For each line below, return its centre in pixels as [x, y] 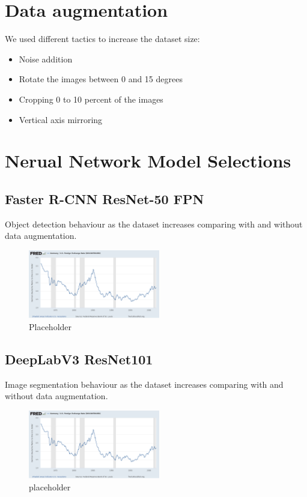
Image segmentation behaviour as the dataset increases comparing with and [144, 384]
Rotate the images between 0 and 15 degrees [101, 79]
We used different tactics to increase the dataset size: [102, 39]
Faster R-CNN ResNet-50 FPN [105, 198]
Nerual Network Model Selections [148, 161]
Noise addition [46, 59]
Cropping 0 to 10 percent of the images [91, 99]
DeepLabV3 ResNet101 [79, 359]
